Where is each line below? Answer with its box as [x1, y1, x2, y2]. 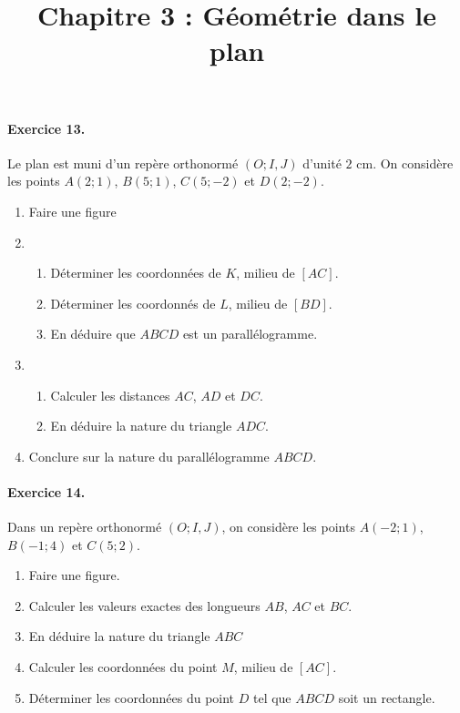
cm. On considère [356, 153, 454, 172]
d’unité [302, 153, 342, 172]
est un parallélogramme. [182, 324, 318, 343]
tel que [252, 688, 291, 707]
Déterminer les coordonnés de [50, 293, 216, 312]
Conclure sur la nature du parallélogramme [28, 446, 270, 465]
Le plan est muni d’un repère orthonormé [7, 153, 239, 172]
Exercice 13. [7, 118, 86, 138]
